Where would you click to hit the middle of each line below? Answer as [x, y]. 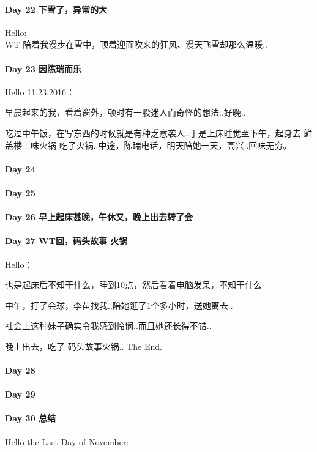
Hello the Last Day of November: [67, 441]
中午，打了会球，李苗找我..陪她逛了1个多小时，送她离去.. [119, 305]
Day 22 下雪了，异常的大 [56, 9]
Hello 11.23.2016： [40, 91]
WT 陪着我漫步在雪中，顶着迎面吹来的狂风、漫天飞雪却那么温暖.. [136, 44]
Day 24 [20, 169]
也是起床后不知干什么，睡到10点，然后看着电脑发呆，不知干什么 [133, 285]
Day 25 [20, 192]
